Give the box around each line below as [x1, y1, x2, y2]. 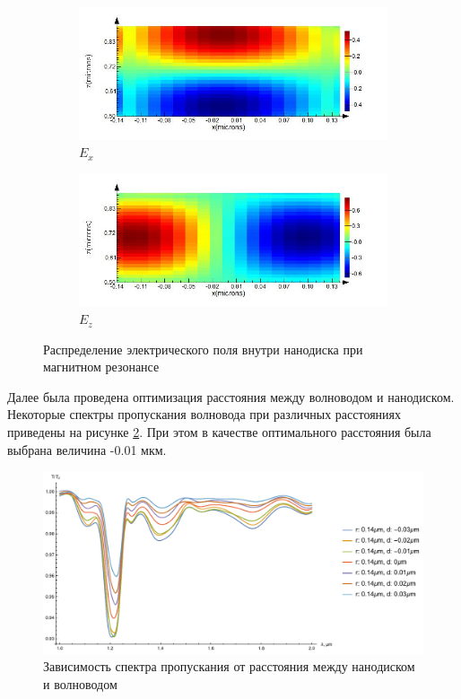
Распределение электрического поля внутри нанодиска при [43, 339, 363, 358]
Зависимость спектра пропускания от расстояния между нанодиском [43, 657, 415, 676]
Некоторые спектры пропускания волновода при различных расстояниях [7, 405, 401, 424]
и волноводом [43, 674, 117, 693]
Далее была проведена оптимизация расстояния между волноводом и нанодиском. [7, 387, 455, 406]
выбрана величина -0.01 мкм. [7, 440, 167, 459]
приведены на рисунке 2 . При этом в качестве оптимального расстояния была [7, 423, 431, 441]
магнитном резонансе [43, 357, 160, 376]
